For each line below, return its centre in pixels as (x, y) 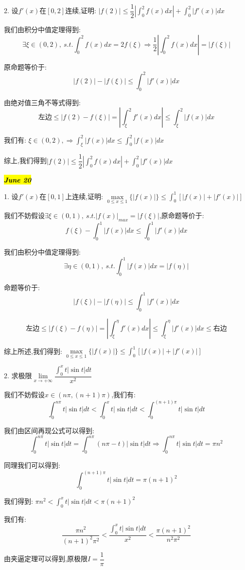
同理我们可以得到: (32, 465)
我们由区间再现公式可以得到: (49, 431)
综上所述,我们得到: (33, 351)
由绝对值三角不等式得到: (42, 102)
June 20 (18, 179)
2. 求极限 (18, 376)
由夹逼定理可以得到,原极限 (46, 559)
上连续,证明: (84, 196)
